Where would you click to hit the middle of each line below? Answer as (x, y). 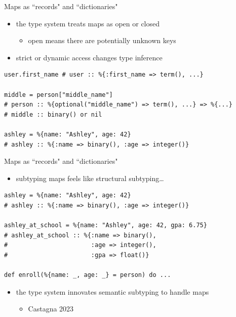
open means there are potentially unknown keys (102, 40)
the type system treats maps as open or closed (88, 23)
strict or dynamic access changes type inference (89, 57)
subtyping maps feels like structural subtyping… (90, 178)
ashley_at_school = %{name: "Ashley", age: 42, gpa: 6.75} (106, 225)
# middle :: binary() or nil (53, 114)
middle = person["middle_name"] (58, 95)
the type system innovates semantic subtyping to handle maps (112, 291)
